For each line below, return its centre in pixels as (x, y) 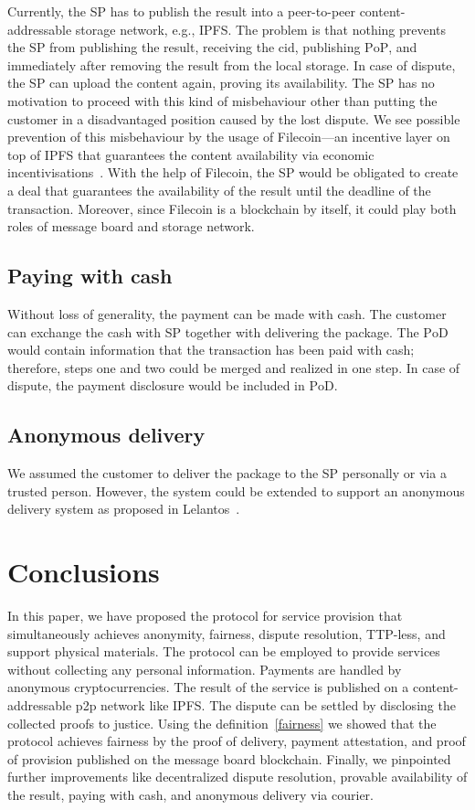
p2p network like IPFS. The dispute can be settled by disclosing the (265, 704)
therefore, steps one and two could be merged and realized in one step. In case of (234, 367)
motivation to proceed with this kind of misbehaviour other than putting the (222, 100)
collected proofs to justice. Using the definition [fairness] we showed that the (222, 723)
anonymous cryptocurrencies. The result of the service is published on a (208, 687)
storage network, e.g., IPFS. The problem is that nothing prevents (261, 29)
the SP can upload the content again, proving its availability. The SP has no (221, 83)
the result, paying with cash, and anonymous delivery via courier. (190, 794)
